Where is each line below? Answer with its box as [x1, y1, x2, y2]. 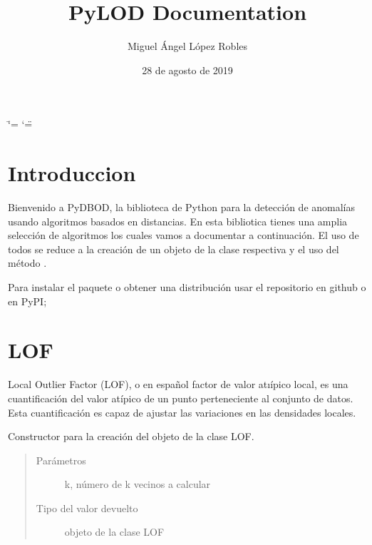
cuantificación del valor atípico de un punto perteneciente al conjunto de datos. [8, 390, 353, 405]
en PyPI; [8, 293, 47, 308]
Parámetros [36, 452, 86, 467]
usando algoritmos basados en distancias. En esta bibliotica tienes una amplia [8, 213, 348, 228]
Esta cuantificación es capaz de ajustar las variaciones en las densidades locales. [8, 404, 356, 419]
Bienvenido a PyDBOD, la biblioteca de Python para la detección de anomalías [8, 200, 356, 215]
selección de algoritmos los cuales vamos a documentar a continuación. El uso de [8, 228, 359, 243]
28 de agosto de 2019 [142, 62, 233, 77]
